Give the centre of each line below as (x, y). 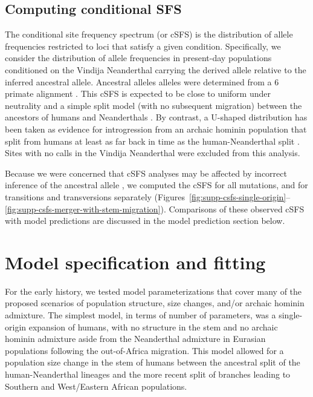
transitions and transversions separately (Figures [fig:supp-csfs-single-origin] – (148, 196)
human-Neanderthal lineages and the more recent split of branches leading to (148, 374)
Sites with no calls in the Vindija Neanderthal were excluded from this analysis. (153, 153)
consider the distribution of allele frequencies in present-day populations (138, 58)
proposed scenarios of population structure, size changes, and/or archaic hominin (155, 303)
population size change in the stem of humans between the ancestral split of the (153, 362)
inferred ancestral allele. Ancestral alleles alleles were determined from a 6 (142, 81)
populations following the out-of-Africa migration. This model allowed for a (144, 350)
